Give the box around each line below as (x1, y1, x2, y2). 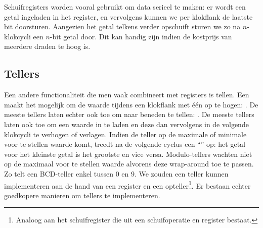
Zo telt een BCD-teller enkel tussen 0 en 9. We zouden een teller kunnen (4, 168, 229, 179)
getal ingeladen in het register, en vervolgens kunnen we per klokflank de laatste (4, 11, 253, 22)
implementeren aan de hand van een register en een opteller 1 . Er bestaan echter (4, 179, 251, 191)
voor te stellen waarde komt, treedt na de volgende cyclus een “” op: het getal (4, 139, 245, 149)
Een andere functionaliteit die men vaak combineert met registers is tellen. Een (4, 89, 249, 100)
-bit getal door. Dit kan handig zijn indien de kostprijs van (50, 31, 232, 41)
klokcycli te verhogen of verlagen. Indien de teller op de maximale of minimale (4, 129, 247, 139)
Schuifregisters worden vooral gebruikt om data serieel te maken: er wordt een (4, 2, 246, 12)
